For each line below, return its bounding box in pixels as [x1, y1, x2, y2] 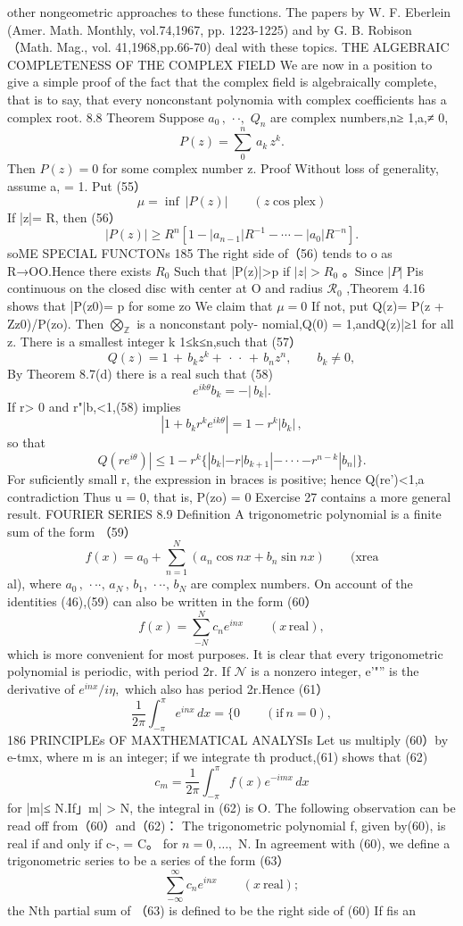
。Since [342, 261, 384, 279]
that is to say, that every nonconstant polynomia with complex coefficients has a [7, 89, 447, 108]
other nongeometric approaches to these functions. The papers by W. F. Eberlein [7, 3, 451, 21]
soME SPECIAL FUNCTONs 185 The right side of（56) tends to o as [7, 244, 393, 263]
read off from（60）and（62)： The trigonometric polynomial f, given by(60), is [7, 815, 446, 834]
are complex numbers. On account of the [190, 574, 413, 593]
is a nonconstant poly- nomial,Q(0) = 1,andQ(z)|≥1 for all [136, 313, 454, 332]
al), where [7, 574, 62, 593]
